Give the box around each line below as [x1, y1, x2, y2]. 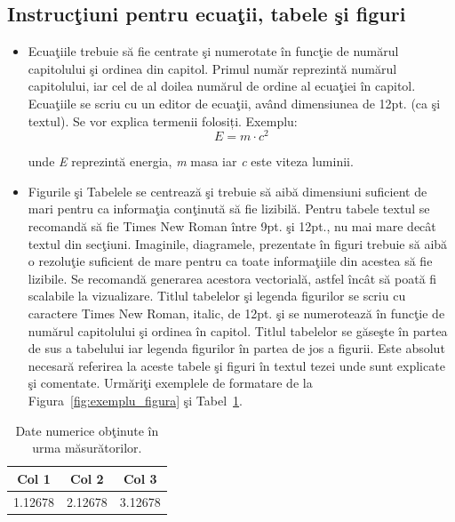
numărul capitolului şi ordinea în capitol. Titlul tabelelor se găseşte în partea [28, 321, 448, 340]
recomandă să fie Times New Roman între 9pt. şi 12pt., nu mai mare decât [28, 217, 436, 236]
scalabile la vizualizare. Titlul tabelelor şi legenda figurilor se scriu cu [28, 286, 406, 305]
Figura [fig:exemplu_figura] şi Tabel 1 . [28, 390, 243, 409]
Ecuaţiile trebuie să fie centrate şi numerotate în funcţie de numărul [28, 42, 399, 60]
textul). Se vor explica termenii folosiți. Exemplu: [28, 111, 298, 130]
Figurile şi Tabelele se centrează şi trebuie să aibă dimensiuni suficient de [28, 181, 427, 200]
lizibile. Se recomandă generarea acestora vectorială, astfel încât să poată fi [28, 269, 437, 287]
